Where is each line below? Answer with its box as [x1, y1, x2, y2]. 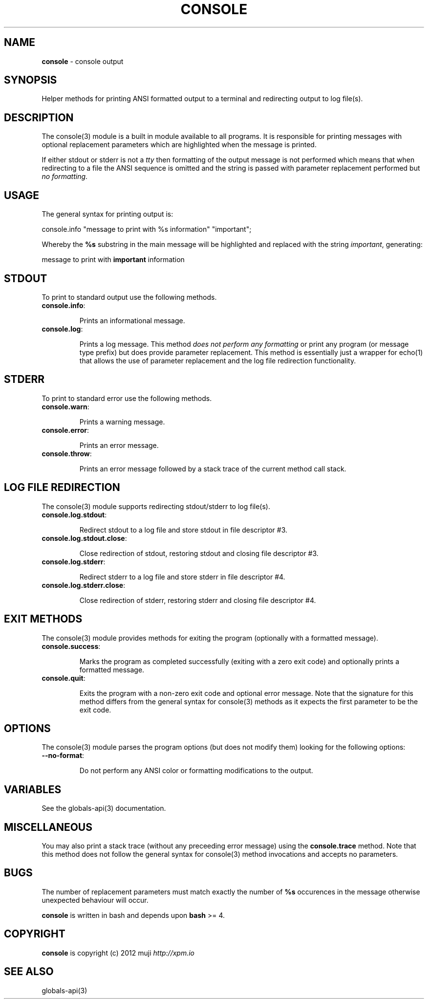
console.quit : [42, 673, 86, 682]
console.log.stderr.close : [42, 580, 126, 589]
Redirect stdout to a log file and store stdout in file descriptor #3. [79, 525, 288, 534]
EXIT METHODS [4, 613, 83, 625]
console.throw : [42, 449, 92, 458]
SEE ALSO [4, 965, 54, 978]
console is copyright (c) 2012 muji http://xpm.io [42, 948, 195, 957]
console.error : [42, 425, 89, 434]
